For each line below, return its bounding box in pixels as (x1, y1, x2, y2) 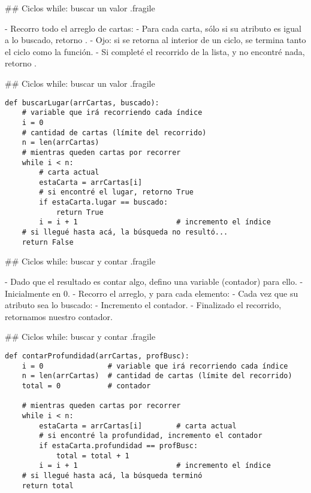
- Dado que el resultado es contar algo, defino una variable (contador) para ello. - (5, 275, 303, 287)
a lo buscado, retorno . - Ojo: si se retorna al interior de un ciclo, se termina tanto (5, 34, 306, 46)
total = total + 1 (56, 451, 129, 460)
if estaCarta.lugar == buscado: (39, 198, 168, 207)
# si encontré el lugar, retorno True (39, 188, 194, 197)
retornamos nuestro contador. (5, 310, 113, 322)
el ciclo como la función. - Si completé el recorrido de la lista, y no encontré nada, (5, 45, 305, 57)
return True (56, 208, 104, 217)
